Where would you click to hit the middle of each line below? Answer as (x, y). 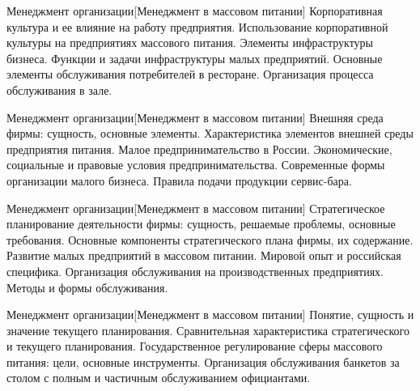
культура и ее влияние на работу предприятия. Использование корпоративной (197, 26)
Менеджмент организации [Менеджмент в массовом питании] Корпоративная (195, 11)
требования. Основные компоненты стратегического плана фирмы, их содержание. (210, 239)
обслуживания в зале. (59, 89)
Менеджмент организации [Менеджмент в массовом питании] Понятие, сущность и (210, 314)
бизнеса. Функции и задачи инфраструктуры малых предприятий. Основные (195, 58)
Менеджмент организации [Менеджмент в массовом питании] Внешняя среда (195, 117)
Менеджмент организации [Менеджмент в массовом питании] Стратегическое (196, 208)
